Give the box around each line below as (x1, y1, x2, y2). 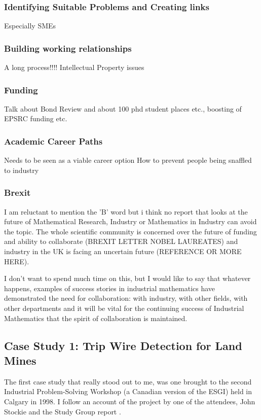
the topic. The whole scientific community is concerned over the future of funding (4, 226, 257, 236)
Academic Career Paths (4, 134, 103, 147)
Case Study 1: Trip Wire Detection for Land (4, 337, 242, 353)
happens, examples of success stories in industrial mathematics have (4, 283, 215, 293)
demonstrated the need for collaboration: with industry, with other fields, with (4, 293, 248, 303)
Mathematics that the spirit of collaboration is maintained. (4, 312, 188, 323)
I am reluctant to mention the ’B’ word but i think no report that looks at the (4, 206, 248, 217)
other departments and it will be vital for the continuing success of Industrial (4, 303, 244, 313)
